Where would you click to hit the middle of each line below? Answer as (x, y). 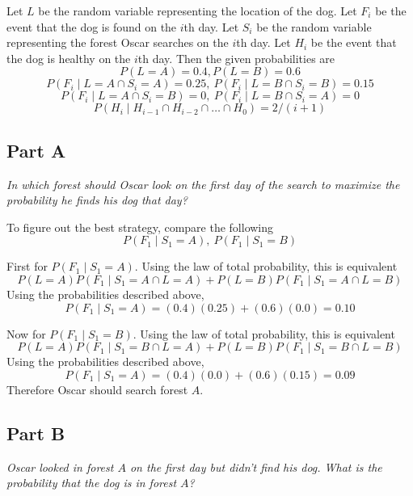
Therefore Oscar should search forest (97, 389)
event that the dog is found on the (92, 26)
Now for (26, 333)
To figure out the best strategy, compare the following (140, 227)
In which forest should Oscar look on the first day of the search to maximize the (203, 184)
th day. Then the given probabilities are (236, 58)
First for (27, 266)
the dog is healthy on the (69, 58)
